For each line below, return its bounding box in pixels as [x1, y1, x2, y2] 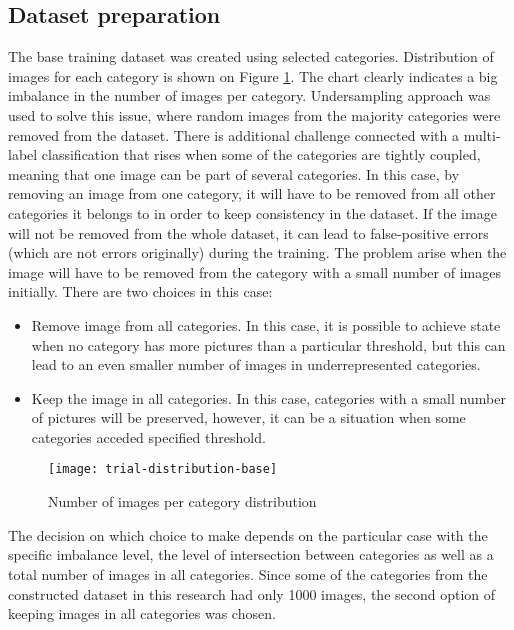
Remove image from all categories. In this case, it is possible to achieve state [31, 314, 501, 335]
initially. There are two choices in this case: [8, 281, 273, 302]
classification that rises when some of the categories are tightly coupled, [41, 144, 481, 165]
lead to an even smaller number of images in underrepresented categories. [31, 354, 481, 375]
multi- [463, 124, 501, 145]
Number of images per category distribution [48, 491, 317, 512]
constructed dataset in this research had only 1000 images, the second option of [8, 583, 496, 604]
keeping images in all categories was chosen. [8, 603, 276, 624]
